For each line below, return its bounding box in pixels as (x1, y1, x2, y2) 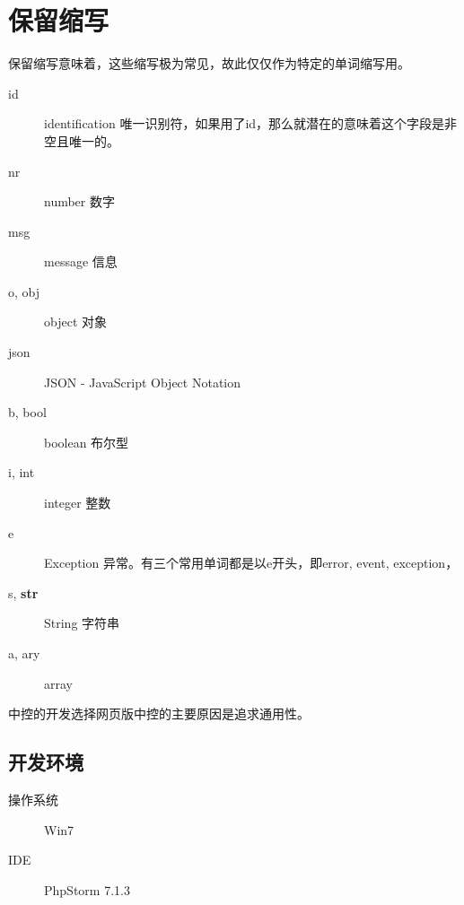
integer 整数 (44, 493, 111, 512)
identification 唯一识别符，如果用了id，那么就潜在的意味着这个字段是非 (44, 114, 458, 133)
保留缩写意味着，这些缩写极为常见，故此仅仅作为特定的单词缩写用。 (8, 54, 410, 73)
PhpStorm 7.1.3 (44, 880, 130, 899)
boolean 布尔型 (44, 432, 129, 451)
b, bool (8, 403, 47, 422)
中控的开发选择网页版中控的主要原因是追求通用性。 (8, 704, 310, 723)
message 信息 (44, 252, 118, 271)
